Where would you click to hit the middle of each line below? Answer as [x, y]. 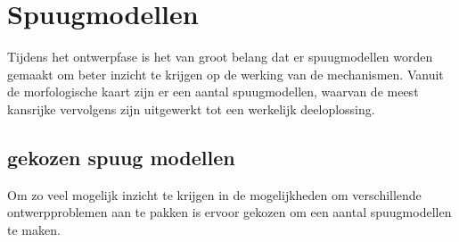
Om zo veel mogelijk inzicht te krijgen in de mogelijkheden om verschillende [214, 194]
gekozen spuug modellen [121, 157]
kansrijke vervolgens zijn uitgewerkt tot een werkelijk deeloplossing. [191, 108]
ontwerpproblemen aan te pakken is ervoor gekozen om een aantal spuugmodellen [229, 212]
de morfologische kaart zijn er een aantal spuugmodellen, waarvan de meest [213, 92]
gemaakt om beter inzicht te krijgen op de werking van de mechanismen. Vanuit [225, 74]
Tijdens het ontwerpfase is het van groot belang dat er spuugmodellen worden [220, 57]
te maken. [34, 229]
